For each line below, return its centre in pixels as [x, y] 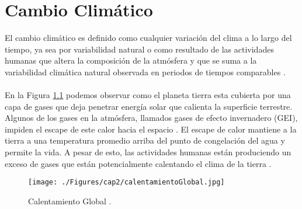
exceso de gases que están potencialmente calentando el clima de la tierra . [138, 163]
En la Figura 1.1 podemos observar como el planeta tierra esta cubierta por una [148, 95]
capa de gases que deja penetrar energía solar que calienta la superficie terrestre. [149, 106]
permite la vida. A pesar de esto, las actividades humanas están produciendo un [148, 152]
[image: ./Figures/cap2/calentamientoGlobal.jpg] [126, 182]
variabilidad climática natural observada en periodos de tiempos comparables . [145, 72]
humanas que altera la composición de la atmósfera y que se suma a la [131, 60]
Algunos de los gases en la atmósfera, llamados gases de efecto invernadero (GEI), [151, 118]
